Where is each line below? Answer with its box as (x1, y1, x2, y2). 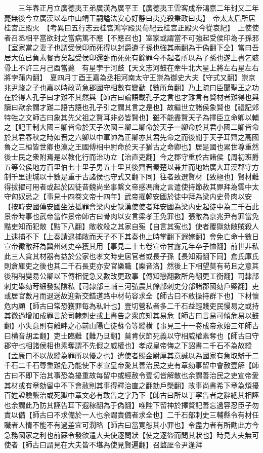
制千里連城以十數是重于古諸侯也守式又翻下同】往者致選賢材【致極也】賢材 (4, 171, 252, 182)
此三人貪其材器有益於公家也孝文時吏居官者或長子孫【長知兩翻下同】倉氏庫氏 (4, 250, 259, 261)
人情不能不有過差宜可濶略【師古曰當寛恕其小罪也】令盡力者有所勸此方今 (18, 419, 259, 430)
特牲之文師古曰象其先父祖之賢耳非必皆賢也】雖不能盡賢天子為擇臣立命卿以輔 (4, 111, 259, 122)
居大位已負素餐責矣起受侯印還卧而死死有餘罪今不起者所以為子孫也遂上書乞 (4, 52, 252, 62)
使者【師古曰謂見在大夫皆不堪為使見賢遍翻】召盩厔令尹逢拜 (4, 439, 202, 450)
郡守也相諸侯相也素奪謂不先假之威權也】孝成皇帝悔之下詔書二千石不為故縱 (4, 340, 252, 351)
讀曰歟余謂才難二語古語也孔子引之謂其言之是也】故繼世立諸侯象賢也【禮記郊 (4, 101, 259, 112)
